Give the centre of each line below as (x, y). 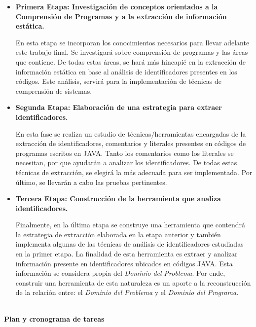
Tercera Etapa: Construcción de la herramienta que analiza (118, 199)
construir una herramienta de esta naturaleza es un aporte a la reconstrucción (133, 282)
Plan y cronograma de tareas (54, 318)
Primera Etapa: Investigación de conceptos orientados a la (117, 6)
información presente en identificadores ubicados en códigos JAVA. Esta (124, 263)
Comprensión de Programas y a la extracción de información (121, 16)
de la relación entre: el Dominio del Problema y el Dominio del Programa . (127, 292)
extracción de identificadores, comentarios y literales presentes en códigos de (131, 143)
